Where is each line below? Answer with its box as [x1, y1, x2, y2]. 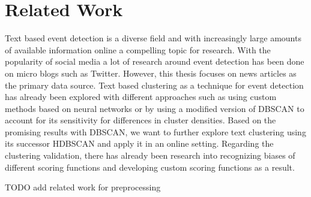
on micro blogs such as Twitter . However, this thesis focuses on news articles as [5, 66, 297, 79]
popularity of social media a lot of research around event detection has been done [5, 55, 304, 68]
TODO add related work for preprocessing [5, 181, 161, 193]
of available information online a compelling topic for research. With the [5, 43, 271, 56]
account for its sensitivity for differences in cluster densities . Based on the [5, 114, 276, 126]
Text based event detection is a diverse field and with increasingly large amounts [5, 32, 301, 44]
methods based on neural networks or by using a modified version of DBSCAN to [5, 102, 304, 114]
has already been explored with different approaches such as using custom [5, 90, 277, 103]
